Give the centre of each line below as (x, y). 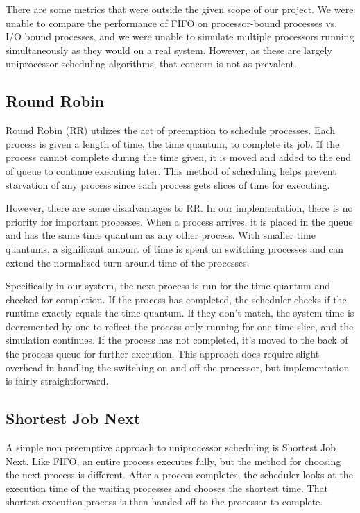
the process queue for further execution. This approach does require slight (163, 354)
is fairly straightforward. (57, 381)
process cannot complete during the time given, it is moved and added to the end (179, 157)
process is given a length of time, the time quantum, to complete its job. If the (173, 143)
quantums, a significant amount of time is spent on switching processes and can (175, 248)
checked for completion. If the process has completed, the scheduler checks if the (176, 299)
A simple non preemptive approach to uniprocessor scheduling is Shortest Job (171, 447)
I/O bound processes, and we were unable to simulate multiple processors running (180, 36)
